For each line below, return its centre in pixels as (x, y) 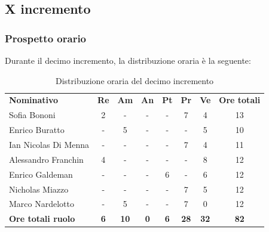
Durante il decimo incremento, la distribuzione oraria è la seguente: (128, 60)
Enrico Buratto (37, 130)
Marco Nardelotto (42, 204)
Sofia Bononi (32, 115)
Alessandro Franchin (46, 159)
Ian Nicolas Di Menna (49, 144)
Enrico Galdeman (41, 174)
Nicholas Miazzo (39, 189)
